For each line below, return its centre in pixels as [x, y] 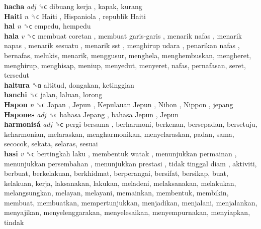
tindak [14, 222]
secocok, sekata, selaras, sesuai [51, 144]
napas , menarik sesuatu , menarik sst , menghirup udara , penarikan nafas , [122, 45]
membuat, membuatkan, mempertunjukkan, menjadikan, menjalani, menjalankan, [131, 202]
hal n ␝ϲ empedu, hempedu [48, 26]
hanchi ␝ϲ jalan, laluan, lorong [53, 94]
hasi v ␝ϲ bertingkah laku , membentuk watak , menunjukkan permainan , [120, 153]
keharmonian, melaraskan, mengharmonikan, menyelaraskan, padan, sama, [119, 134]
